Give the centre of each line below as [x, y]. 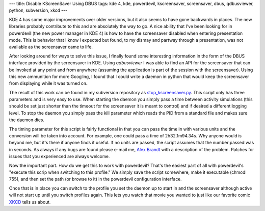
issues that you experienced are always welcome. [59, 157]
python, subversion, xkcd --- [38, 10]
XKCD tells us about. [30, 202]
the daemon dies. [26, 120]
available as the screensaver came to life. [51, 47]
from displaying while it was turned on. [48, 83]
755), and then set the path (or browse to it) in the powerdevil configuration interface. [95, 179]
